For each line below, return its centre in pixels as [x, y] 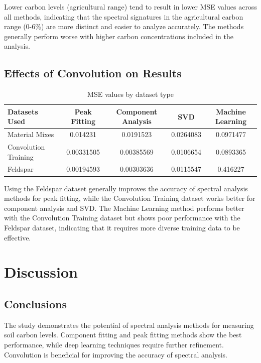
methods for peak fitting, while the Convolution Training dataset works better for [130, 198]
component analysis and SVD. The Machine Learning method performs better [124, 208]
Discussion [41, 272]
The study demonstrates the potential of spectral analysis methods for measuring [129, 325]
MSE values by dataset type [130, 94]
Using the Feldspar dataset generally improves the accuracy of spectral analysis [126, 188]
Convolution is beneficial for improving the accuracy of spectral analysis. [116, 354]
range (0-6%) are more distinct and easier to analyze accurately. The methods [124, 26]
